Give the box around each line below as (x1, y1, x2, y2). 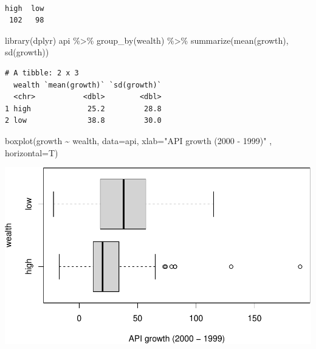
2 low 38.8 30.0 (5, 116, 162, 125)
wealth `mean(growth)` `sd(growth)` (13, 80, 162, 89)
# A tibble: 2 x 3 (5, 68, 79, 77)
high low (5, 4, 44, 13)
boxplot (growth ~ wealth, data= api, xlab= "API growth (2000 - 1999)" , (5, 134, 272, 147)
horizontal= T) (5, 146, 58, 159)
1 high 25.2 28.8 (5, 104, 162, 113)
